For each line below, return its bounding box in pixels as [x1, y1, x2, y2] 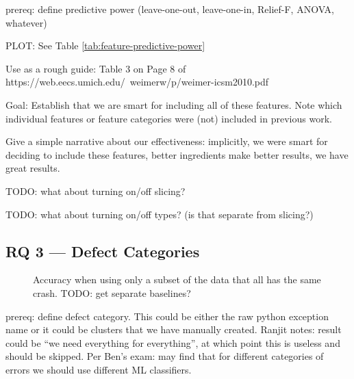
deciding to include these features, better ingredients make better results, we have [5, 147, 349, 161]
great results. [5, 161, 60, 175]
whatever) [5, 15, 47, 29]
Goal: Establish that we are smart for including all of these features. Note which [5, 97, 342, 112]
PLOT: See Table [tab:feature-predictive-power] [5, 38, 205, 53]
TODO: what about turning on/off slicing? [5, 183, 186, 198]
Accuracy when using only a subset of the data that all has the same [33, 272, 321, 287]
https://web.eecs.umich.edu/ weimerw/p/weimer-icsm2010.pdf [5, 75, 269, 89]
